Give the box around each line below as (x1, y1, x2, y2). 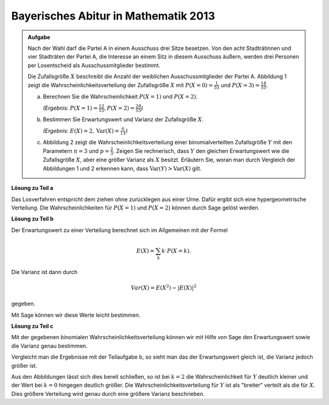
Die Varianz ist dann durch (11, 268, 78, 275)
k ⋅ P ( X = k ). (161, 247, 191, 254)
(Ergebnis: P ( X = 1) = (43, 104, 98, 111)
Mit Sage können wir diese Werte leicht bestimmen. (11, 311, 141, 319)
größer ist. (11, 362, 38, 369)
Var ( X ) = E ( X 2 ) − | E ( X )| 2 (131, 283, 197, 291)
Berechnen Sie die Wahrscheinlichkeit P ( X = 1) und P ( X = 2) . (43, 93, 198, 100)
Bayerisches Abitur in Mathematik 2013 (11, 9, 216, 23)
